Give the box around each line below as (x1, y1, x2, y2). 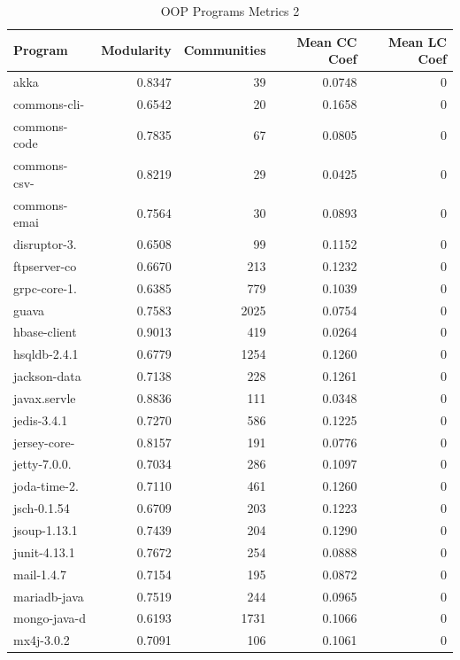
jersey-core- (13, 432, 75, 451)
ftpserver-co (13, 256, 77, 275)
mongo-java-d (13, 609, 87, 627)
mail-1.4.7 (13, 564, 66, 583)
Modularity (101, 41, 172, 59)
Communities (183, 41, 266, 59)
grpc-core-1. (13, 278, 78, 297)
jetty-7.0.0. (13, 454, 72, 473)
